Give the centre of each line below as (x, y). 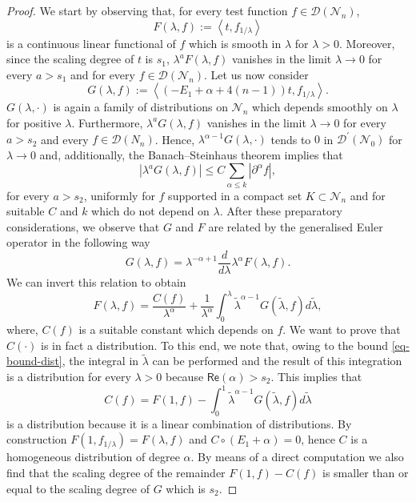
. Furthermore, (107, 122)
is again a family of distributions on (140, 107)
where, (22, 329)
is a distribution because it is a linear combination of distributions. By (179, 423)
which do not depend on (150, 211)
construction (37, 439)
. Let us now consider (256, 74)
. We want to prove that (342, 329)
